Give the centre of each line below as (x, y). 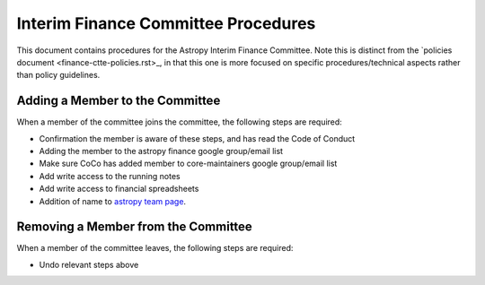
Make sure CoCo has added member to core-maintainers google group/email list (188, 164)
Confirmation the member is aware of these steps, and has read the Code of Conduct (197, 138)
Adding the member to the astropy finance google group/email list (161, 151)
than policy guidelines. (58, 75)
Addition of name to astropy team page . (113, 201)
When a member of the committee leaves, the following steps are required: (155, 248)
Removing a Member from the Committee (135, 227)
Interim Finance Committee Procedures (166, 23)
